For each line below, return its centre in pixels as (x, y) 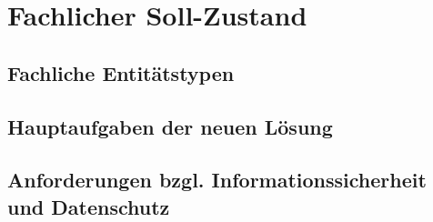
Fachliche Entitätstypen (121, 72)
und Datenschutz (89, 206)
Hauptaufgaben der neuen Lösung (170, 126)
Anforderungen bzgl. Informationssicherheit (217, 180)
